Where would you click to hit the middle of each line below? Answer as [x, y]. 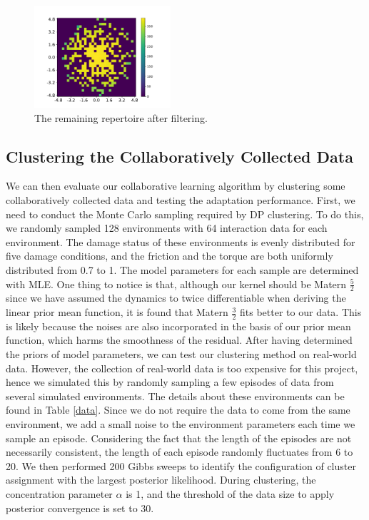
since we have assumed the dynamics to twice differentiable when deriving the [176, 298]
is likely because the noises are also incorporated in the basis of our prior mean [178, 326]
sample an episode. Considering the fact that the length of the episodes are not [179, 438]
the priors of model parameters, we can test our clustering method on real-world [181, 354]
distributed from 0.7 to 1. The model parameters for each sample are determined [182, 270]
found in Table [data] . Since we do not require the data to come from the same [178, 410]
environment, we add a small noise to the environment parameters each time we [181, 424]
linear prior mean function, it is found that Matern [117, 312]
